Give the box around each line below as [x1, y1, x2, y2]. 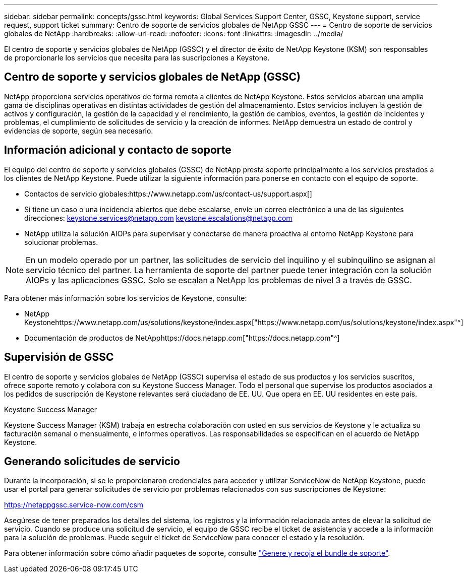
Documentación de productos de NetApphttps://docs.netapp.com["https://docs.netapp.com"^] [24, 333, 340, 342]
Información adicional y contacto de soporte [4, 144, 231, 157]
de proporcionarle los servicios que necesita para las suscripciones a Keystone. [4, 53, 270, 62]
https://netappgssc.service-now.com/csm [4, 500, 144, 509]
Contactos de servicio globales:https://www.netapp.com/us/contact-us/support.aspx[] [24, 189, 312, 198]
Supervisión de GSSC [4, 351, 114, 364]
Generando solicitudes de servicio [4, 455, 180, 468]
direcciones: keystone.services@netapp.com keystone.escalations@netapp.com [24, 213, 293, 222]
